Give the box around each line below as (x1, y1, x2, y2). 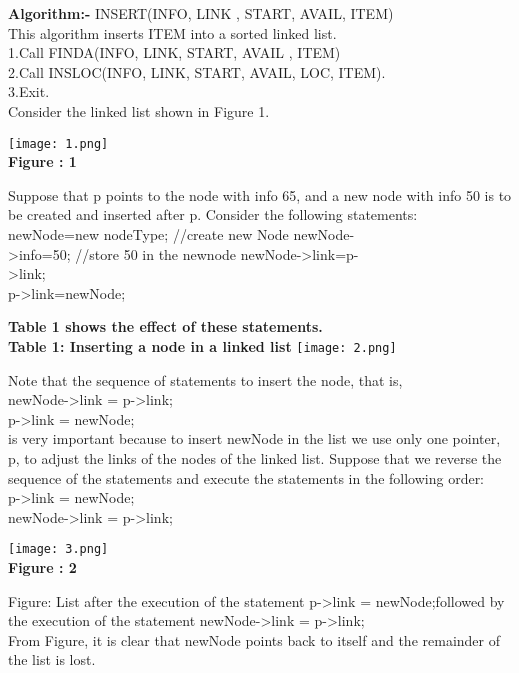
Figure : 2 (8, 557, 77, 578)
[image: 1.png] (8, 136, 109, 151)
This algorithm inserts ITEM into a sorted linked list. (8, 22, 337, 43)
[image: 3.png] (8, 542, 109, 557)
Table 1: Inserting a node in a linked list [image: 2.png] (8, 335, 397, 356)
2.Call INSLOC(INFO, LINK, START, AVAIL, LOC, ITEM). (8, 61, 386, 82)
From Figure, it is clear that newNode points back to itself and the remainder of (8, 629, 500, 650)
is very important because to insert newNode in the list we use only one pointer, (8, 428, 501, 449)
